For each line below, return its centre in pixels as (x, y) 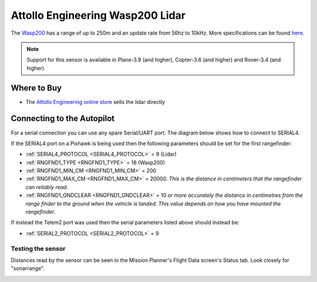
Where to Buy (36, 88)
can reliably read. (47, 187)
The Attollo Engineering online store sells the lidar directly (95, 102)
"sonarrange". (28, 268)
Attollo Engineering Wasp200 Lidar (98, 15)
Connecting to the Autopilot (63, 118)
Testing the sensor (38, 249)
